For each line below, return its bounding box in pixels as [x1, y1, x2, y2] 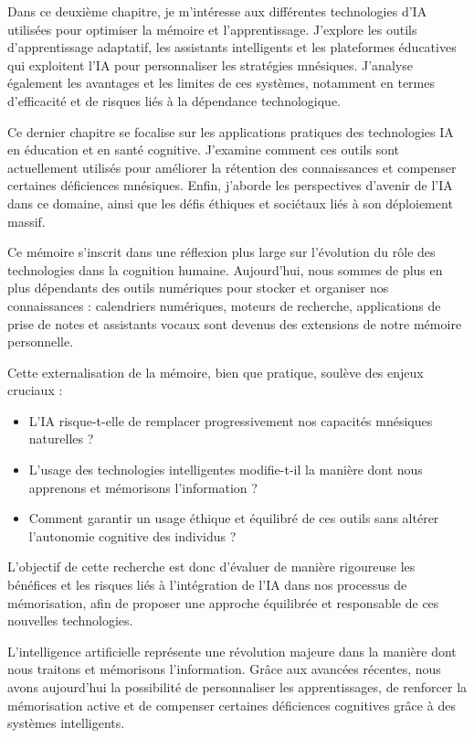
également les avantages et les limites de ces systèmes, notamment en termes [7, 73, 436, 92]
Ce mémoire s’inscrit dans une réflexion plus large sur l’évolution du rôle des [7, 242, 436, 262]
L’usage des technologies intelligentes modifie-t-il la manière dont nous [28, 460, 423, 479]
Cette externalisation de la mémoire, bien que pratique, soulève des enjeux [7, 362, 424, 381]
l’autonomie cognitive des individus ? [28, 526, 237, 545]
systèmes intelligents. [7, 713, 125, 733]
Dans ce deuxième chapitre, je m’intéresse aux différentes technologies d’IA [7, 2, 427, 20]
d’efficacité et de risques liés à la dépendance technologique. [7, 91, 342, 110]
